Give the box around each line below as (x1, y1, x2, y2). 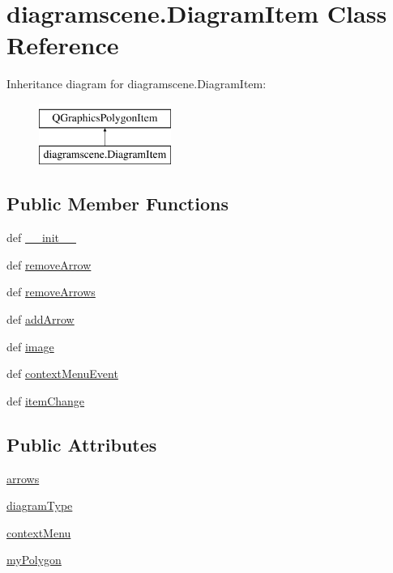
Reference (6, 28, 119, 62)
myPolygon (6, 551, 62, 568)
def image (6, 337, 54, 354)
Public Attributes (6, 431, 157, 456)
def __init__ (6, 229, 76, 246)
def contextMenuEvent (6, 365, 118, 382)
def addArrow (6, 311, 75, 328)
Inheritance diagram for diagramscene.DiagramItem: (6, 75, 267, 92)
